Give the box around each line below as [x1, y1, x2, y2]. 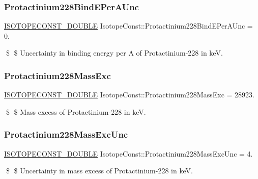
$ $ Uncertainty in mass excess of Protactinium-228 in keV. [6, 165, 193, 176]
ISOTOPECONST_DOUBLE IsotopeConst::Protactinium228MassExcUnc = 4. [4, 148, 253, 159]
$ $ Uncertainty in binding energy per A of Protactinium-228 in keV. [6, 47, 223, 58]
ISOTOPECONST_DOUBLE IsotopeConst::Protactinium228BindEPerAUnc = [4, 20, 253, 31]
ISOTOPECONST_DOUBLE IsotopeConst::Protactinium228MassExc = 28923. [4, 89, 254, 100]
